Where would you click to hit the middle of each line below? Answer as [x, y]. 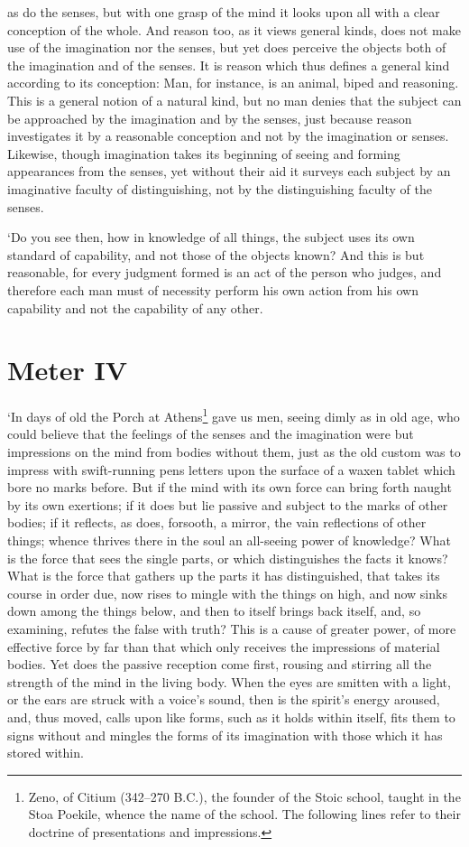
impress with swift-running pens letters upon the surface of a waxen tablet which [231, 469]
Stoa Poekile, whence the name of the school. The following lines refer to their [244, 814]
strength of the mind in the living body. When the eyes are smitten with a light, [229, 681]
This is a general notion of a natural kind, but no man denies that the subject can [234, 100]
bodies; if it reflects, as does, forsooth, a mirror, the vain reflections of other [217, 522]
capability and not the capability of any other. [135, 307]
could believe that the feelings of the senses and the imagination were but [211, 434]
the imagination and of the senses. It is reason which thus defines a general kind [229, 65]
